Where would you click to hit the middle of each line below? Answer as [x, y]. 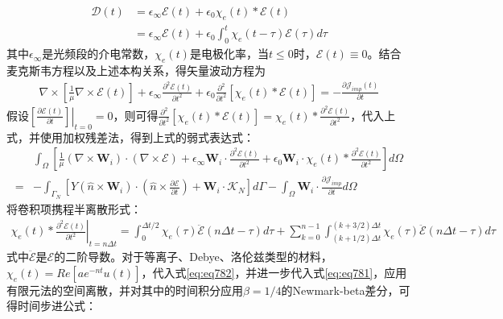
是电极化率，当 [229, 54]
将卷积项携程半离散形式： [74, 208]
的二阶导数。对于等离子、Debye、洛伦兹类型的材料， [193, 257]
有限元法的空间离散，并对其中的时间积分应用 [125, 290]
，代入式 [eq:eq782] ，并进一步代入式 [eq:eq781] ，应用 [274, 272]
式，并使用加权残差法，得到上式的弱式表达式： [130, 137]
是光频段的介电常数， [99, 54]
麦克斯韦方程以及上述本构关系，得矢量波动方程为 [136, 70]
